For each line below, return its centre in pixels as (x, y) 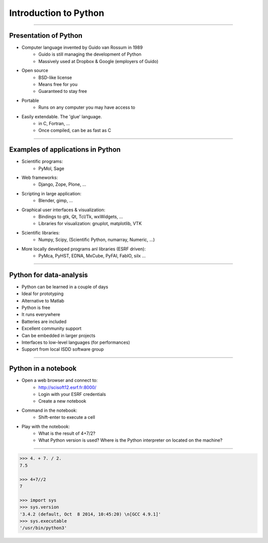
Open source (35, 71)
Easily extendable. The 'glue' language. (62, 116)
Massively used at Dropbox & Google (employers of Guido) (99, 61)
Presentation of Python (46, 36)
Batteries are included (44, 321)
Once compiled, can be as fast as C (75, 130)
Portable (30, 100)
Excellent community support (52, 328)
